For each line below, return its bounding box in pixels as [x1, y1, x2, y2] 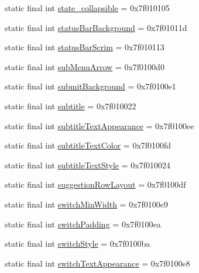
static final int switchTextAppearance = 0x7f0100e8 [5, 257, 190, 269]
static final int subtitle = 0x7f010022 [5, 99, 136, 112]
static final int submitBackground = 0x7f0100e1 [5, 80, 176, 92]
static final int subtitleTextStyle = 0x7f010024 [5, 158, 170, 171]
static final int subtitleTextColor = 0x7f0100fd [5, 139, 171, 151]
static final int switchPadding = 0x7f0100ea [5, 217, 161, 230]
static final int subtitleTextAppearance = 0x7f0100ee [5, 119, 194, 132]
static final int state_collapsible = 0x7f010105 [5, 2, 170, 13]
